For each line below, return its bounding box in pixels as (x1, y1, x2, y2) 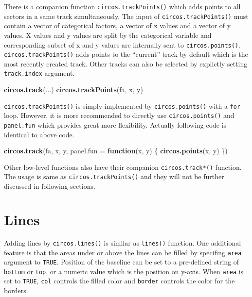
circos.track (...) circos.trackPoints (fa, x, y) (4, 84, 143, 95)
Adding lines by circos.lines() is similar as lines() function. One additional (4, 237, 241, 247)
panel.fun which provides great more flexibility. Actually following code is (4, 119, 227, 130)
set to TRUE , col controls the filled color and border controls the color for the (4, 276, 235, 286)
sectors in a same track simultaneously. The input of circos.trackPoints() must (4, 11, 249, 21)
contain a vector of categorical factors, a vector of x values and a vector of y (4, 20, 231, 31)
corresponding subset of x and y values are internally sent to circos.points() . (4, 39, 240, 49)
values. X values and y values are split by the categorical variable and (4, 30, 212, 40)
